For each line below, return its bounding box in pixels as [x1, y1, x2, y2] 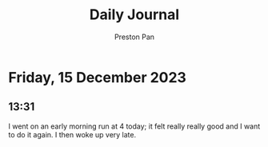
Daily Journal [89, 6, 180, 24]
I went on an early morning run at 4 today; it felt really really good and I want [8, 121, 261, 131]
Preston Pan [114, 32, 154, 42]
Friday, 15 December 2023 [8, 68, 186, 86]
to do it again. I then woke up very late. [8, 129, 137, 139]
